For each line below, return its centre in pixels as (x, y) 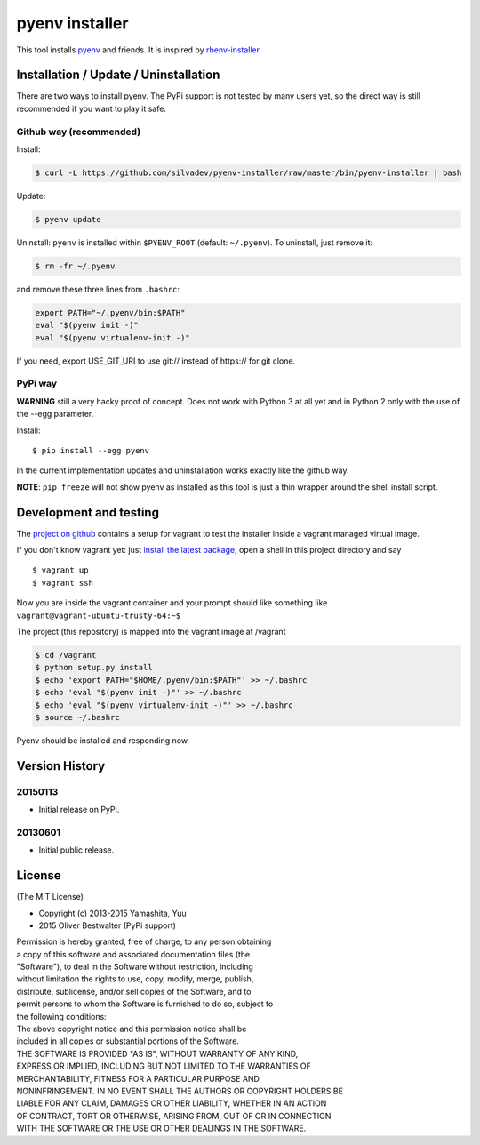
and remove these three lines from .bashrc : (98, 289)
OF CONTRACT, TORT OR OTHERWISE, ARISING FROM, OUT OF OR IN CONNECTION (174, 1116)
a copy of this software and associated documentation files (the (133, 954)
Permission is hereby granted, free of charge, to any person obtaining (144, 941)
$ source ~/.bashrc (77, 717)
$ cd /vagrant (66, 655)
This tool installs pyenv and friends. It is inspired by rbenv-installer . (139, 50)
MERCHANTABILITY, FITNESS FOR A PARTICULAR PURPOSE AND (138, 1078)
